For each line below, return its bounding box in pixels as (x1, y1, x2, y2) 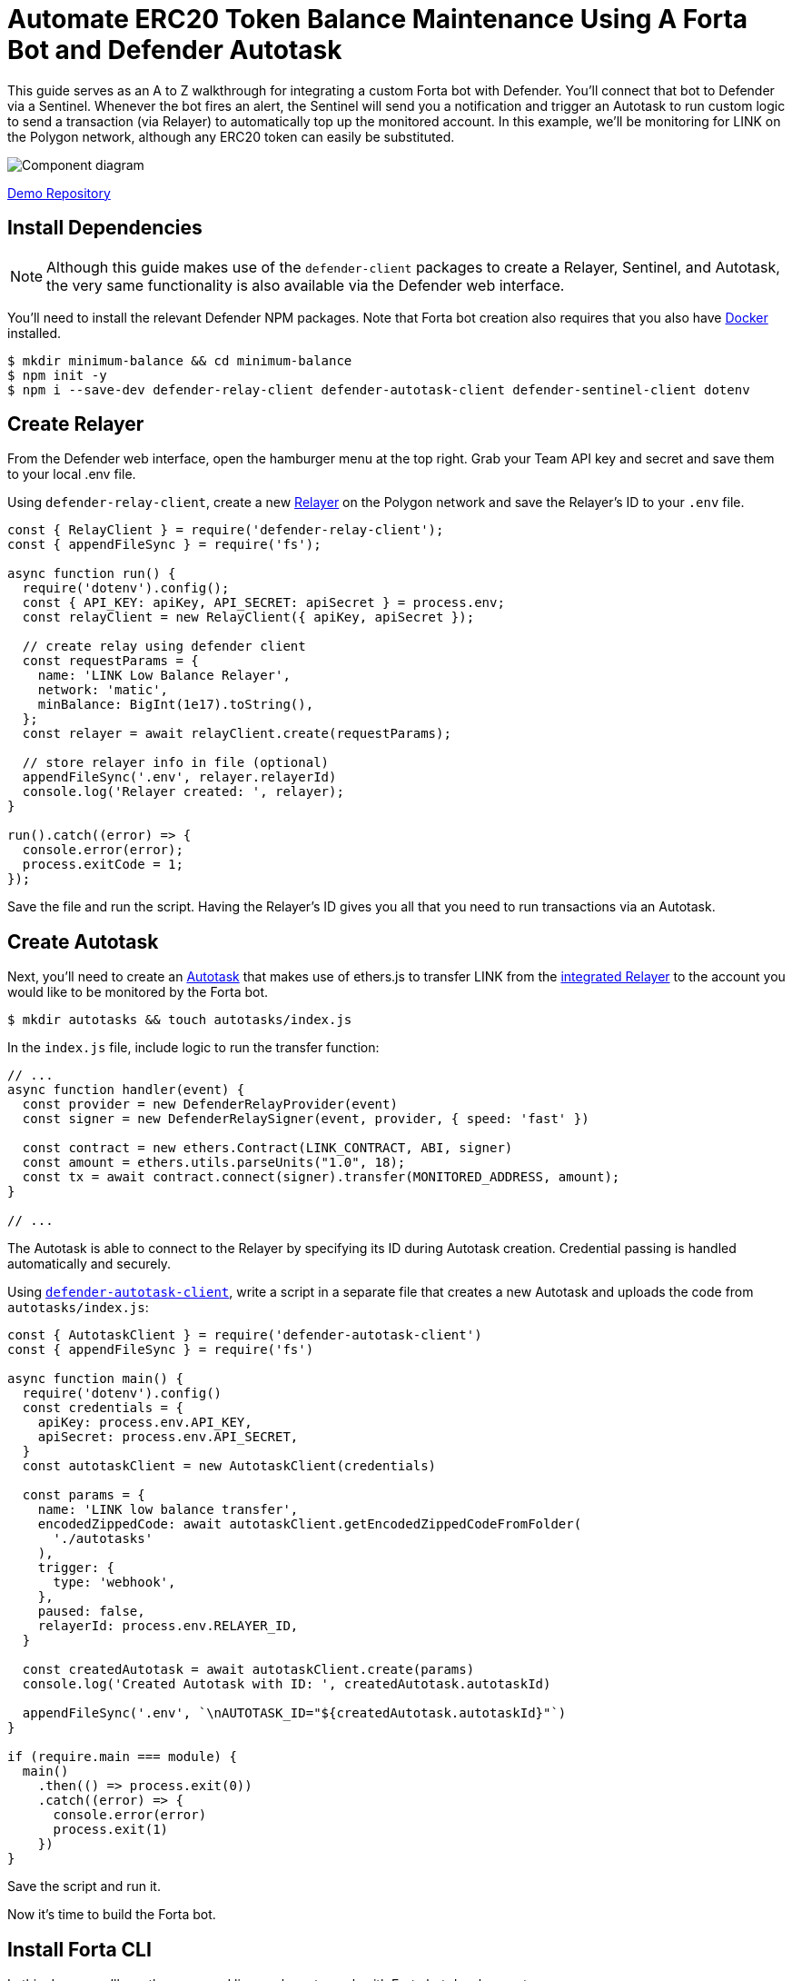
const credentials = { (22, 1400, 183, 1416)
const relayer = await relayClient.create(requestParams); (22, 726, 451, 742)
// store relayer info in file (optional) (22, 755, 330, 771)
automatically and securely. (7, 1256, 172, 1272)
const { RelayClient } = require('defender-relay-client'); (7, 523, 444, 538)
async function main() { (7, 1371, 183, 1387)
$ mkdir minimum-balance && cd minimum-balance (7, 353, 352, 368)
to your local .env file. (7, 466, 136, 483)
